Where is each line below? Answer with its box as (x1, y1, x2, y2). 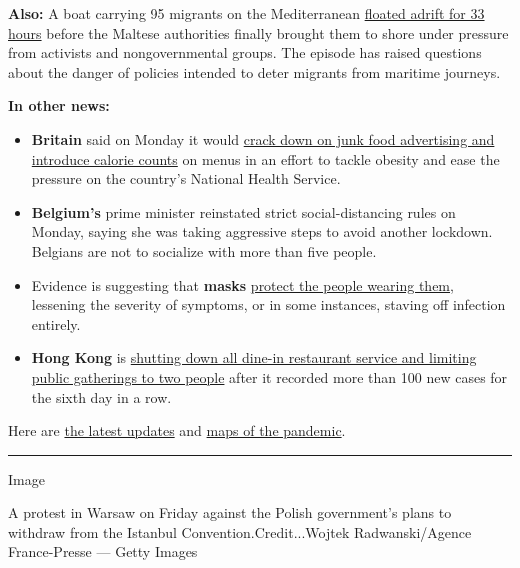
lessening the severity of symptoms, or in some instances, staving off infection (31, 294, 506, 315)
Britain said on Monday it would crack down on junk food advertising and (31, 128, 495, 149)
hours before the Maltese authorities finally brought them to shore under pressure (8, 22, 509, 43)
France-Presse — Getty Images (8, 541, 198, 562)
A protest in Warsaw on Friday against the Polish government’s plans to (8, 502, 452, 523)
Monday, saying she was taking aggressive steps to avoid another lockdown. (31, 221, 493, 242)
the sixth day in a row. (31, 386, 172, 407)
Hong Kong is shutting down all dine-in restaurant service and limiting (31, 347, 477, 368)
